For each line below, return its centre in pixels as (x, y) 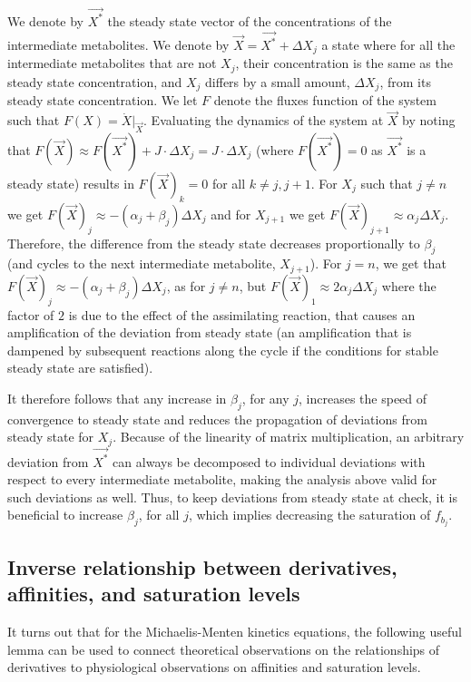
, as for (186, 285)
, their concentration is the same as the (344, 63)
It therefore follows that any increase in (117, 398)
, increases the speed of (363, 398)
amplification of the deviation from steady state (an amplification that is (210, 332)
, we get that (411, 263)
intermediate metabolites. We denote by (118, 45)
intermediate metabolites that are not (112, 63)
